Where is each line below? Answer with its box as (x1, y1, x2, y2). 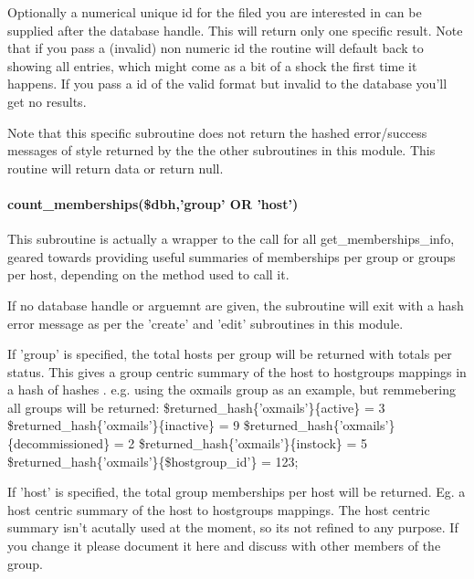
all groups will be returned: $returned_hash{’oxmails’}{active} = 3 (7, 397, 385, 416)
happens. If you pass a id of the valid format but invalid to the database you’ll (7, 74, 448, 93)
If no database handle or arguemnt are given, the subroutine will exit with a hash (7, 295, 464, 314)
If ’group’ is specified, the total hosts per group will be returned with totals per (7, 344, 452, 363)
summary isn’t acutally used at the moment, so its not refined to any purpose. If (7, 518, 458, 537)
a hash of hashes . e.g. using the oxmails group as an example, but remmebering (7, 380, 456, 399)
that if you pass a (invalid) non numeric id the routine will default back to (7, 38, 424, 58)
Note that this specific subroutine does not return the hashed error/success (7, 122, 427, 142)
